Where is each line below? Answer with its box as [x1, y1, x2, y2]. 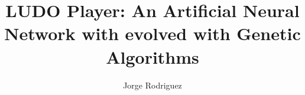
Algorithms [106, 44, 199, 68]
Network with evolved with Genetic [4, 21, 301, 45]
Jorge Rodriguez [123, 78, 182, 91]
